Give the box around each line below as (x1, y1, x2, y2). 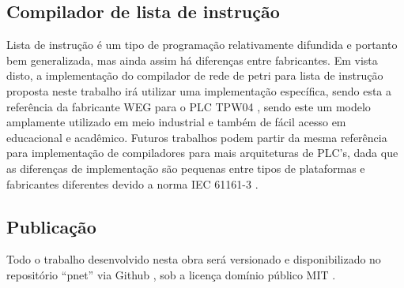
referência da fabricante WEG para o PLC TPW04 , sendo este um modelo (6, 98, 371, 114)
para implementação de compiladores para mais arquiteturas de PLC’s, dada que (6, 144, 398, 161)
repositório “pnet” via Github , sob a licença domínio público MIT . (6, 266, 336, 282)
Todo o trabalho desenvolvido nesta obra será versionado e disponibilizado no (6, 251, 381, 267)
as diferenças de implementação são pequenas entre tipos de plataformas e (6, 159, 365, 176)
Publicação (6, 214, 96, 238)
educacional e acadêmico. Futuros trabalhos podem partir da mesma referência (6, 129, 387, 145)
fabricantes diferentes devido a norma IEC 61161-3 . (6, 175, 259, 192)
